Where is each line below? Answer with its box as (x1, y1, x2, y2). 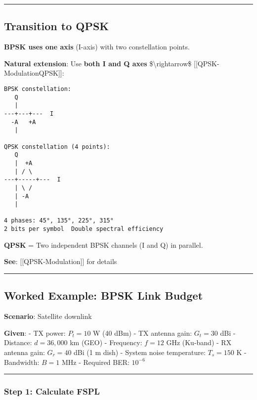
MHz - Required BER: (62, 356, 129, 367)
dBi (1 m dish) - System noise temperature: (74, 347, 206, 357)
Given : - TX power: (4, 327, 66, 338)
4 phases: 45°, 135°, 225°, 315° (4, 217, 114, 224)
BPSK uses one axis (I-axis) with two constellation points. (4, 42, 190, 52)
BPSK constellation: (4, 85, 72, 92)
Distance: (4, 337, 32, 348)
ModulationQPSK (4, 68, 58, 78)
